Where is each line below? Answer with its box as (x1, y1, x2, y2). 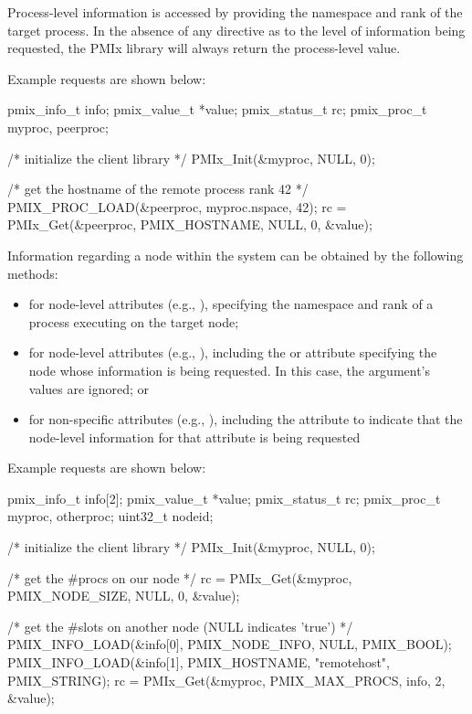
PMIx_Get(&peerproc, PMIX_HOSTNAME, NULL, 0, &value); (7, 215, 372, 234)
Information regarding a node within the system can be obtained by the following (7, 245, 464, 264)
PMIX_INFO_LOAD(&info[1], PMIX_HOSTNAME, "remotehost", (7, 653, 390, 672)
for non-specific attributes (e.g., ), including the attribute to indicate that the (28, 410, 463, 429)
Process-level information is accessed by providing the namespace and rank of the (7, 3, 463, 21)
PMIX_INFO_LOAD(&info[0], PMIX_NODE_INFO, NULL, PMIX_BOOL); (7, 634, 452, 654)
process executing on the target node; (28, 312, 239, 331)
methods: (7, 263, 58, 282)
